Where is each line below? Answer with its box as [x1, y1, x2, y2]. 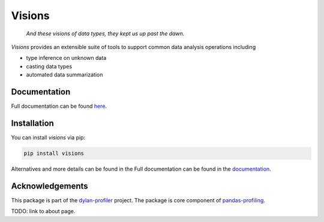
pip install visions [23, 150, 84, 157]
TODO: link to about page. [11, 208, 76, 215]
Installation [11, 118, 54, 128]
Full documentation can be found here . [11, 102, 107, 110]
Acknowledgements [11, 181, 88, 191]
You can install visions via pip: [11, 133, 86, 141]
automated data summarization [26, 71, 103, 78]
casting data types [26, 63, 72, 70]
